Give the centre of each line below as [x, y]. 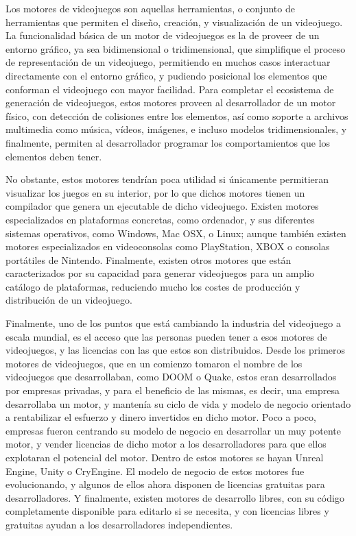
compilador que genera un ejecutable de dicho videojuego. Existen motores [162, 206]
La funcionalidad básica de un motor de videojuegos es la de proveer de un [163, 35]
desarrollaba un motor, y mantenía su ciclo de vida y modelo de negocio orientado [178, 403]
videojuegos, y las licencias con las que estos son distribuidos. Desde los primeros [176, 350]
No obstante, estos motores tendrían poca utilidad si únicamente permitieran [167, 179]
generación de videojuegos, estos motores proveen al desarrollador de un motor [171, 102]
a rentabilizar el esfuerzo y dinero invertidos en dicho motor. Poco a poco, [161, 417]
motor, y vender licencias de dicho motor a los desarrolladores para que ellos [166, 444]
